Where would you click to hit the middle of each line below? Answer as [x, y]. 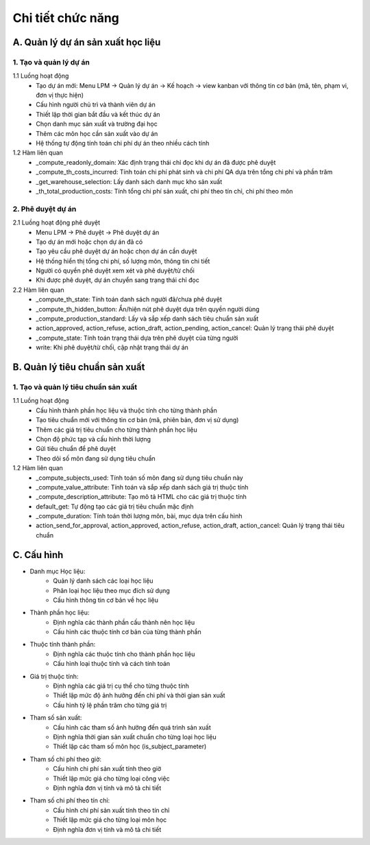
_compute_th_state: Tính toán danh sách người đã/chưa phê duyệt [129, 299]
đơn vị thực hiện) [60, 95]
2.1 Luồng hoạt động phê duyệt [57, 222]
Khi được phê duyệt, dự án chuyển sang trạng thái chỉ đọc [118, 280]
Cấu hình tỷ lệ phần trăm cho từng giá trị [110, 705]
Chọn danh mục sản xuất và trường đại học [97, 124]
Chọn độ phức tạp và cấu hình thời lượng [93, 439]
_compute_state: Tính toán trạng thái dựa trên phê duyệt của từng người [137, 338]
